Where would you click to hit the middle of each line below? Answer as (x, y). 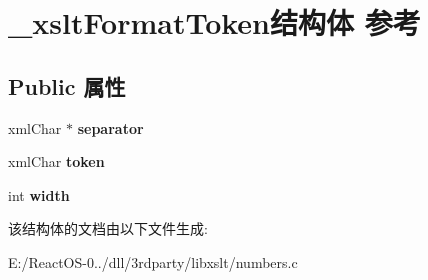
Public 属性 (67, 85)
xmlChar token (56, 161)
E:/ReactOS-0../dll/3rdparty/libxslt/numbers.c (153, 261)
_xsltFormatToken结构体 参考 (214, 22)
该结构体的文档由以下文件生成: (108, 228)
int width (39, 194)
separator (110, 127)
